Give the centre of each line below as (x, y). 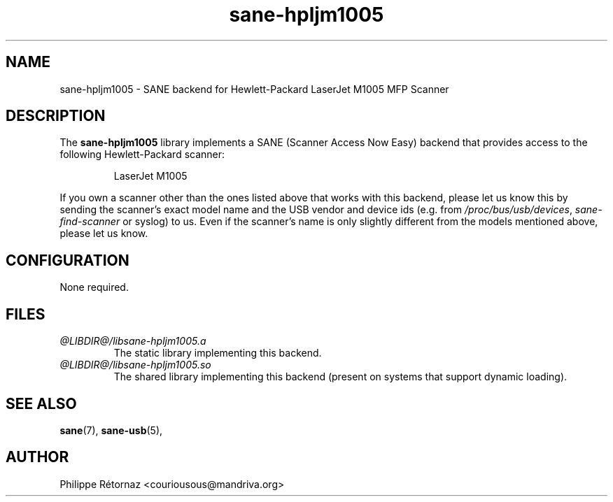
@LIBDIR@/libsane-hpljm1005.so (135, 365)
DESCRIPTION (56, 116)
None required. (94, 287)
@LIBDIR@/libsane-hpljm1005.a (133, 341)
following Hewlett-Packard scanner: (142, 155)
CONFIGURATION (68, 260)
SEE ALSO (41, 403)
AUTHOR (37, 457)
